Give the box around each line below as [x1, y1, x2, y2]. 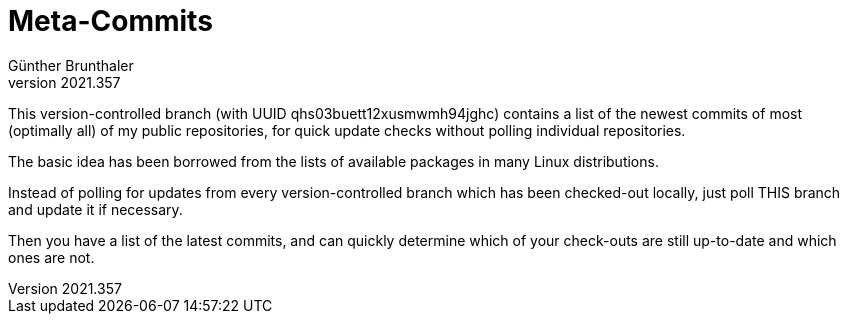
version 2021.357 [8, 73, 121, 91]
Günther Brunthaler [8, 56, 134, 74]
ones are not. [8, 248, 95, 266]
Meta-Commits [8, 4, 213, 38]
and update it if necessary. [8, 200, 183, 218]
